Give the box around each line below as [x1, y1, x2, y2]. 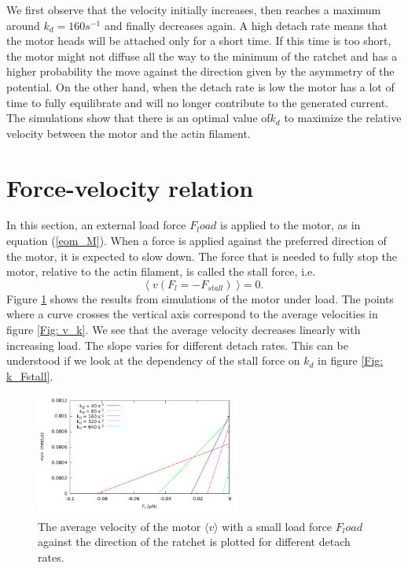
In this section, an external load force [6, 217, 186, 233]
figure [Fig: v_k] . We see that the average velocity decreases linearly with [6, 321, 361, 338]
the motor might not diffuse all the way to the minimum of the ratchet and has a [6, 47, 398, 64]
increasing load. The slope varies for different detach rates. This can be [6, 336, 348, 353]
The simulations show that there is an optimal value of [6, 110, 270, 126]
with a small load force [222, 518, 333, 534]
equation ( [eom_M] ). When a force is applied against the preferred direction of [6, 232, 387, 249]
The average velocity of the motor [38, 518, 201, 534]
